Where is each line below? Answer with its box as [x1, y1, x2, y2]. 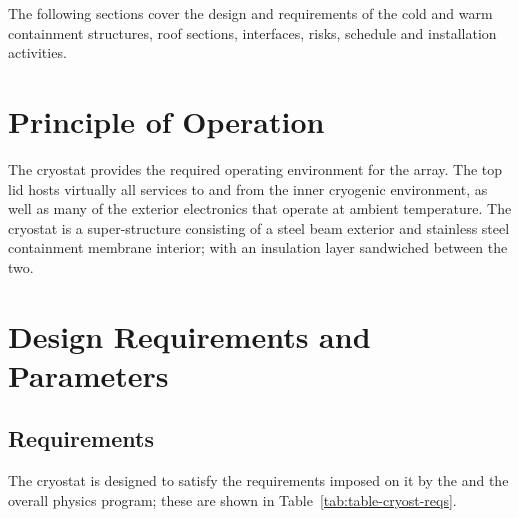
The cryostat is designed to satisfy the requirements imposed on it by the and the [8, 470, 509, 491]
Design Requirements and [8, 315, 371, 356]
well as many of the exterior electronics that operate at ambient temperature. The [8, 198, 512, 219]
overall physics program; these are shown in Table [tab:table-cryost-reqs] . [8, 489, 457, 510]
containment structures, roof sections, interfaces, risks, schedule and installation [8, 22, 497, 43]
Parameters [8, 354, 169, 395]
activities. [8, 42, 67, 63]
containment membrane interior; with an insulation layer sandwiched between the [8, 237, 508, 258]
